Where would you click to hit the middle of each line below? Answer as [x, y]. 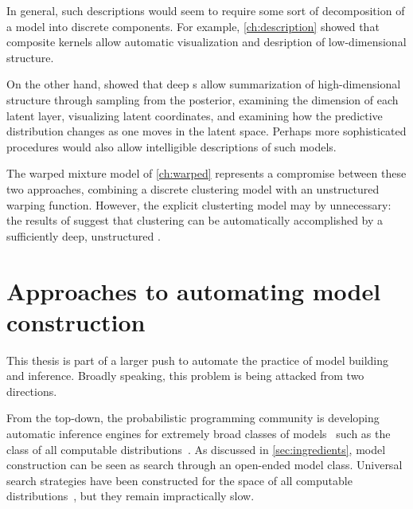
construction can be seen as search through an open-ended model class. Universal [205, 465]
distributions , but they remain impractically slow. [131, 496]
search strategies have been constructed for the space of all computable [179, 480]
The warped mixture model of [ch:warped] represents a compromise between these [206, 173]
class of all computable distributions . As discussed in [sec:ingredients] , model [196, 449]
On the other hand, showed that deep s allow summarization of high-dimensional [204, 84]
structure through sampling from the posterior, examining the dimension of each [203, 99]
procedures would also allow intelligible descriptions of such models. [171, 146]
